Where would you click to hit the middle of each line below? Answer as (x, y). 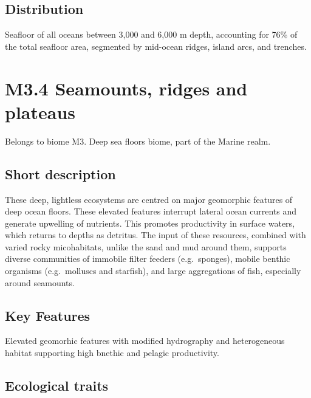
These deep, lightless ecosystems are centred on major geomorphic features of (149, 199)
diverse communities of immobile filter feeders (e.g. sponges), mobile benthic (148, 259)
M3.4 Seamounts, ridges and (126, 88)
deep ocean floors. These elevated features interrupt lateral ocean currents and (151, 211)
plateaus (40, 112)
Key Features (48, 315)
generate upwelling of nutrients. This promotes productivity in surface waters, (150, 223)
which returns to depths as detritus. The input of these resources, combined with (155, 235)
